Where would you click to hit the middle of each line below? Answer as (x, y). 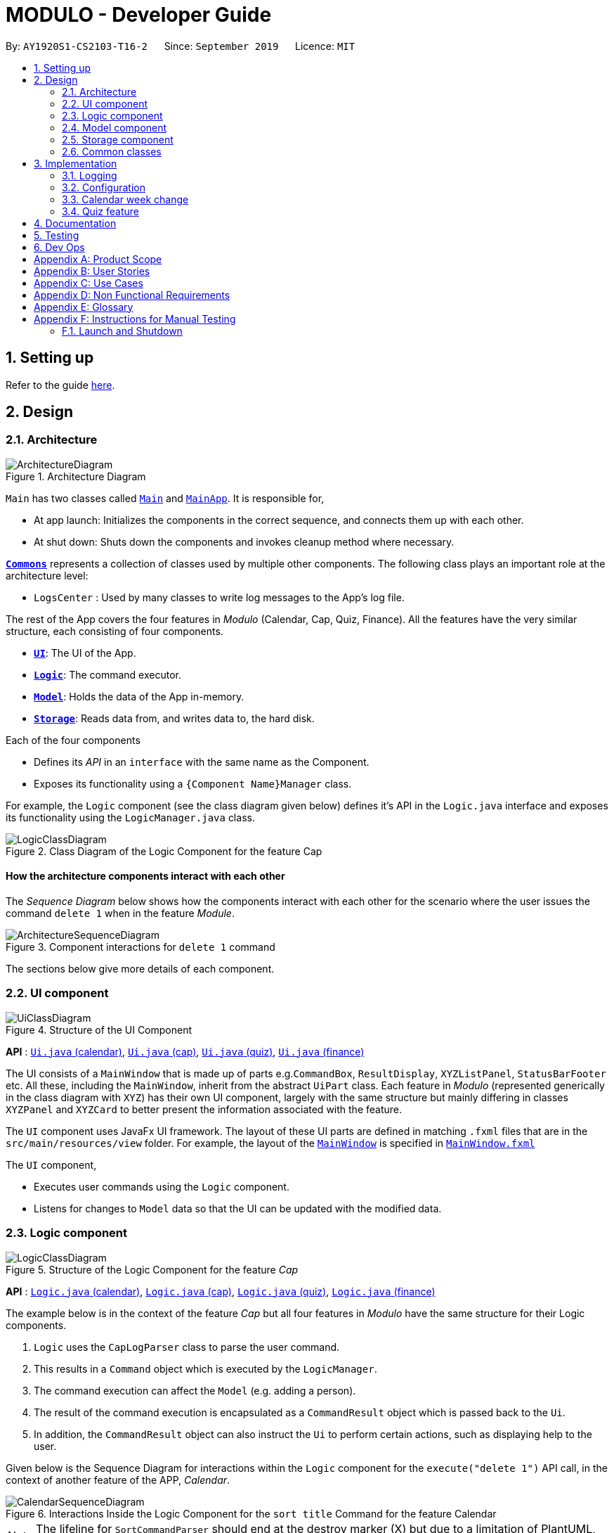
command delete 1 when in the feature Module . (120, 913)
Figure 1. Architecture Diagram (76, 476)
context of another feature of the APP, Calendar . (118, 1480)
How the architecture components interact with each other (145, 876)
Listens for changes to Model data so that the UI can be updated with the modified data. (238, 1208)
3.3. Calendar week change (125, 199)
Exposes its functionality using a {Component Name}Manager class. (193, 783)
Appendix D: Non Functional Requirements (132, 295)
